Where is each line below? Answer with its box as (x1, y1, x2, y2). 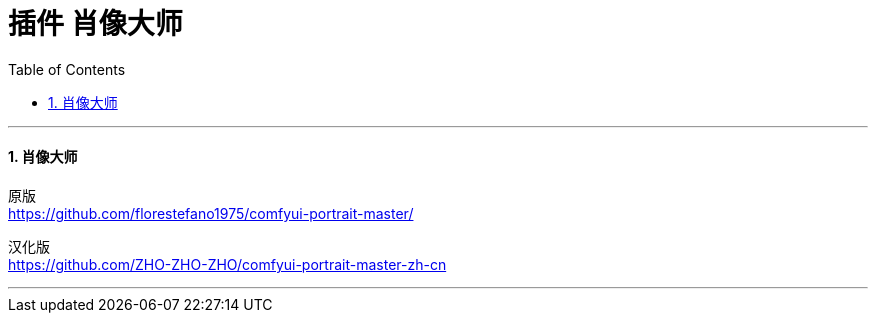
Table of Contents (8, 60, 126, 78)
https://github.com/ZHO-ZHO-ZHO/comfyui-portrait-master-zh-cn (8, 255, 447, 273)
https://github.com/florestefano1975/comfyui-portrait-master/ (8, 204, 414, 222)
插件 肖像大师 (8, 7, 183, 41)
